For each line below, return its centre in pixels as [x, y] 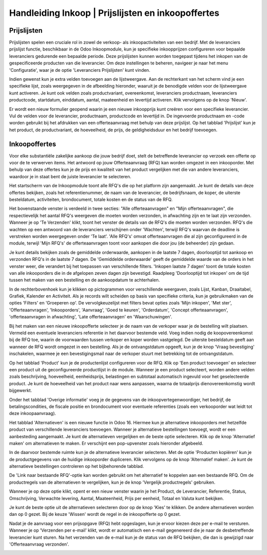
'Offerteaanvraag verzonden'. [39, 544]
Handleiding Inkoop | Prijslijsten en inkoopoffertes [114, 13]
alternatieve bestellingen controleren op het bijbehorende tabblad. [77, 466]
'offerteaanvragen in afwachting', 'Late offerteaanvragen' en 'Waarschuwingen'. [91, 317]
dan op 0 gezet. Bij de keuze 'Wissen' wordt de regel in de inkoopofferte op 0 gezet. [95, 514]
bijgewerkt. [21, 391]
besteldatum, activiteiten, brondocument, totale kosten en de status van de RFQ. [91, 200]
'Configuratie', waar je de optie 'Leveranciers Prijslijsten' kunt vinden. [80, 70]
